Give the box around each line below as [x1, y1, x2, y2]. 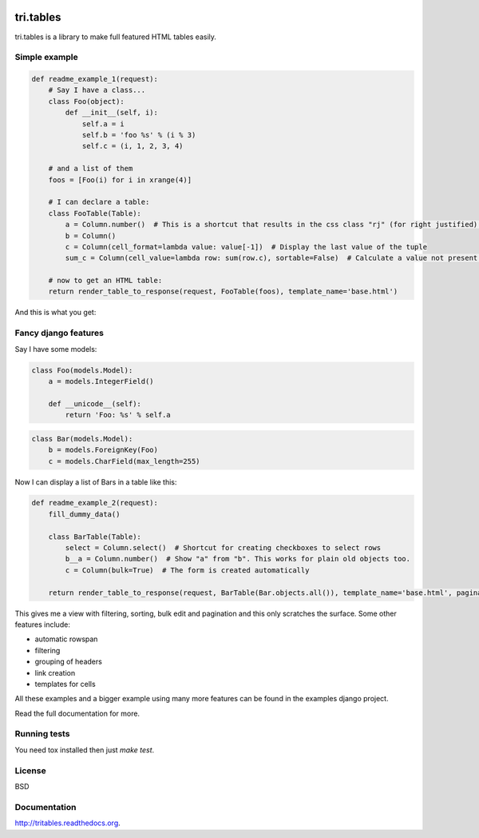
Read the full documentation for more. [14, 708, 140, 718]
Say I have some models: [14, 344, 97, 353]
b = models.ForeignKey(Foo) [48, 445, 159, 455]
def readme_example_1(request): [31, 74, 159, 84]
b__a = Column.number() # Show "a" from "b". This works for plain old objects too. [65, 554, 411, 564]
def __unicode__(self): [48, 399, 141, 408]
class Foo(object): [48, 97, 125, 106]
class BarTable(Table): [48, 532, 141, 541]
